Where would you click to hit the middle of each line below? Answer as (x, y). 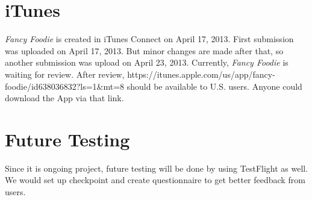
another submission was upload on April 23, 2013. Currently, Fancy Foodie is (147, 62)
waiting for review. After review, (65, 74)
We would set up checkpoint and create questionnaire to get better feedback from (155, 180)
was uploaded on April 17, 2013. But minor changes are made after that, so (144, 50)
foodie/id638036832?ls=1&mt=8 (65, 86)
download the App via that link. (64, 98)
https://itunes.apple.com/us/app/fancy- (201, 74)
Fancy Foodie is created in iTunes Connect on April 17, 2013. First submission (149, 39)
